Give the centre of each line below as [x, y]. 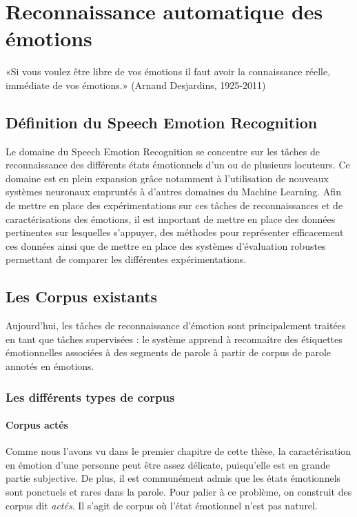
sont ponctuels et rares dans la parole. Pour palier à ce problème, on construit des [179, 492]
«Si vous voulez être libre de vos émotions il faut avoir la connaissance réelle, [168, 71]
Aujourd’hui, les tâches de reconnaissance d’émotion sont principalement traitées [176, 325]
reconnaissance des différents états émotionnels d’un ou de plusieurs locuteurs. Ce [178, 165]
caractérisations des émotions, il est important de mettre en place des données [171, 218]
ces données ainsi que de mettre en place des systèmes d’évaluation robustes [166, 245]
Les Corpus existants [81, 296]
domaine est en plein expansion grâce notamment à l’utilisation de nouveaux [167, 178]
